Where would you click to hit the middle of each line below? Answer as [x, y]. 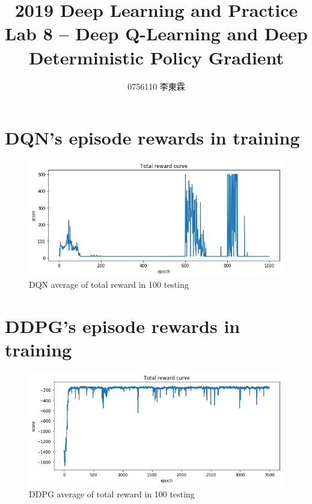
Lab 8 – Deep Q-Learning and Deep [156, 33]
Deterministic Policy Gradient [156, 57]
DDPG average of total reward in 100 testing [112, 493]
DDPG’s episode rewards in [123, 326]
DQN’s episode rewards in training [152, 138]
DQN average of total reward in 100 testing [109, 285]
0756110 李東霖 [156, 86]
